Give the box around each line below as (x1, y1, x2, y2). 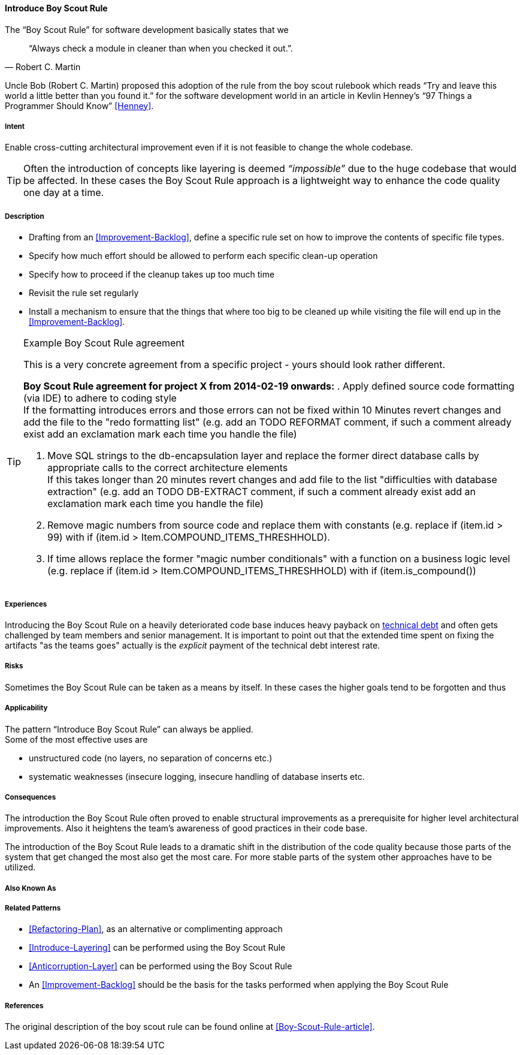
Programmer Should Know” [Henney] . (5, 100, 154, 111)
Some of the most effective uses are (5, 734, 148, 744)
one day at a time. (23, 186, 104, 199)
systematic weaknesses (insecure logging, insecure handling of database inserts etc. (29, 771, 365, 782)
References (5, 1001, 44, 1010)
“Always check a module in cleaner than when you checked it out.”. (29, 43, 293, 53)
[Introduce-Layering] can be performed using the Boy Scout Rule (29, 942, 286, 953)
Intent (5, 122, 25, 131)
